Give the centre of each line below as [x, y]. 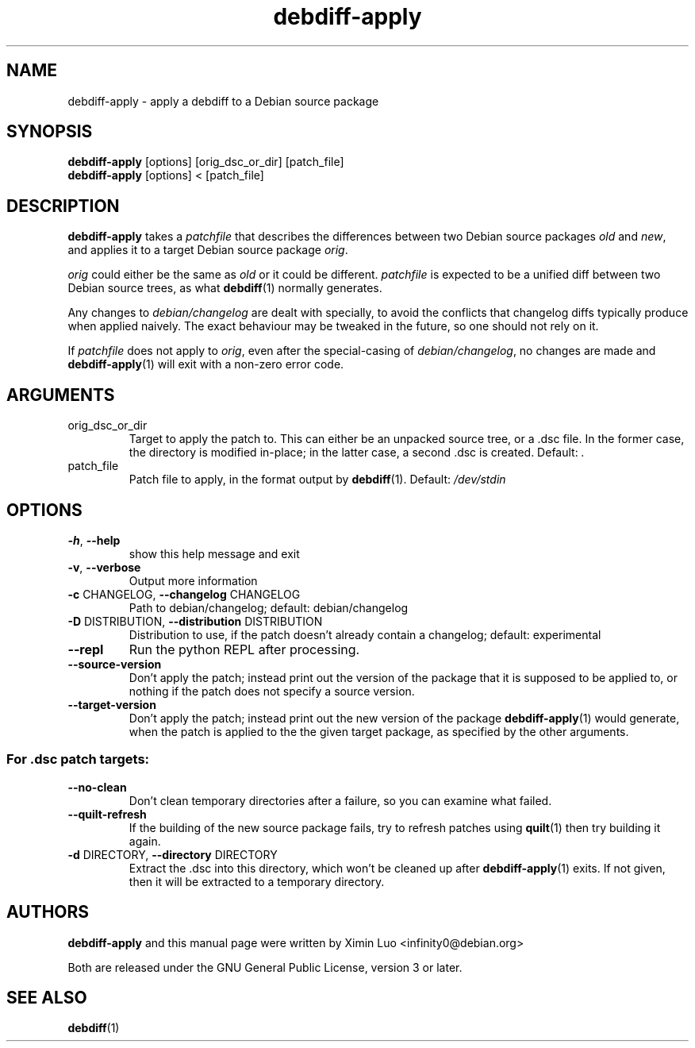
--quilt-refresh [107, 814]
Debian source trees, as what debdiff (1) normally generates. [225, 288]
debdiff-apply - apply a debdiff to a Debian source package [223, 101]
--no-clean [97, 787]
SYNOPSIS [50, 132]
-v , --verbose [104, 567]
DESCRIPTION [63, 206]
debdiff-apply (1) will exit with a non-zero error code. [206, 364]
